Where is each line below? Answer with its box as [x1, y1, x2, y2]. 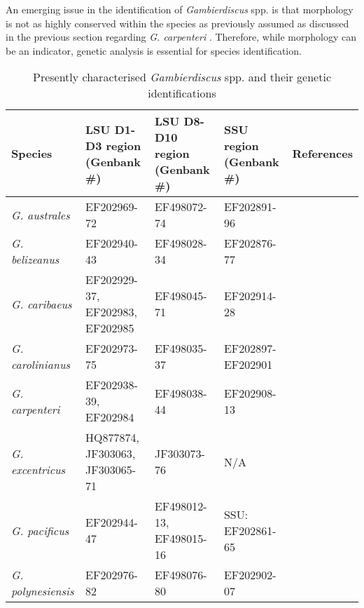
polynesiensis [11, 583, 74, 600]
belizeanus [11, 251, 59, 268]
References [292, 145, 353, 162]
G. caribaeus [11, 295, 72, 312]
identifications [148, 85, 216, 102]
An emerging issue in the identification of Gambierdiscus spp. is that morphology [6, 2, 353, 16]
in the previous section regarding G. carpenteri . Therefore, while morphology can [6, 29, 357, 44]
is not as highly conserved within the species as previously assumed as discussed [6, 15, 349, 30]
